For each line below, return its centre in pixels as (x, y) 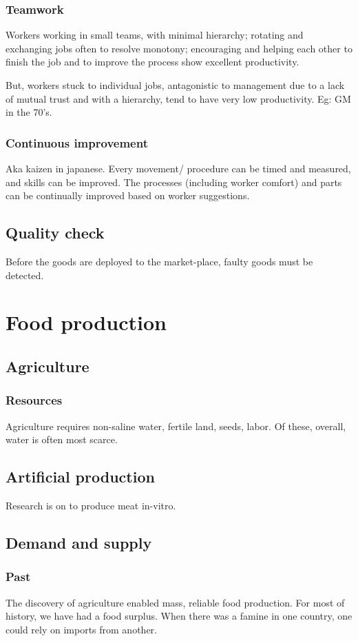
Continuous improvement (77, 142)
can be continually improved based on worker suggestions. (128, 195)
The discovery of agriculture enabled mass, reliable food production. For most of (175, 602)
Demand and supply (79, 542)
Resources (34, 400)
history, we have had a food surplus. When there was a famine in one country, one (179, 616)
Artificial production (80, 477)
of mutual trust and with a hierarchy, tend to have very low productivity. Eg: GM (178, 98)
